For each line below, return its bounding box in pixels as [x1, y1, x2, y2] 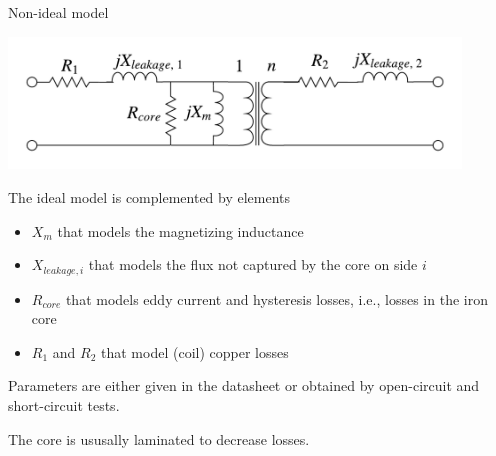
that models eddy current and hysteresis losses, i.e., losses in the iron [65, 288, 488, 309]
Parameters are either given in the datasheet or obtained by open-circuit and [8, 375, 480, 396]
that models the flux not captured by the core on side [88, 254, 418, 275]
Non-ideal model [8, 2, 109, 22]
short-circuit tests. [8, 395, 120, 416]
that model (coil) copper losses [101, 341, 289, 362]
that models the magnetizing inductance [57, 220, 304, 241]
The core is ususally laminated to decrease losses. [8, 428, 310, 449]
